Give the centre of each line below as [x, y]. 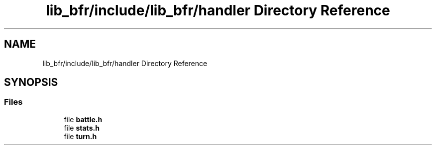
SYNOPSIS [31, 82]
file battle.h [83, 119]
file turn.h [80, 136]
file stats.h [82, 128]
